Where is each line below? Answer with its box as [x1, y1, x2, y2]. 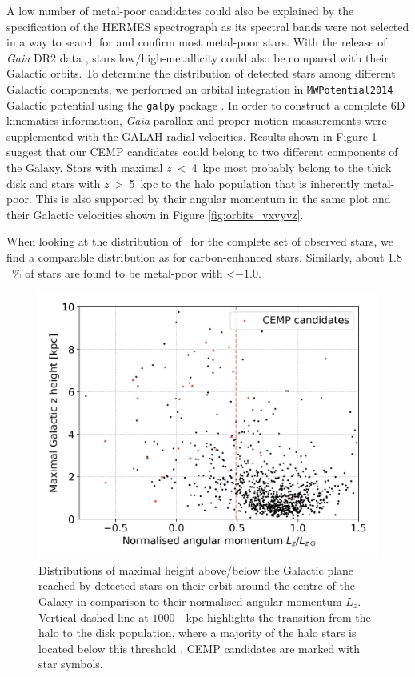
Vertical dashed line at [38, 608, 149, 625]
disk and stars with [6, 174, 101, 191]
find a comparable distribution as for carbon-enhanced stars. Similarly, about [6, 249, 385, 266]
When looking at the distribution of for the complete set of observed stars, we [6, 233, 393, 250]
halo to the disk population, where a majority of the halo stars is [38, 624, 357, 641]
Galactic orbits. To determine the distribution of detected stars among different [6, 65, 396, 82]
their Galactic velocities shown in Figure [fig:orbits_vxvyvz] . [6, 206, 304, 222]
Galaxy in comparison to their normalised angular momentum [38, 592, 342, 609]
